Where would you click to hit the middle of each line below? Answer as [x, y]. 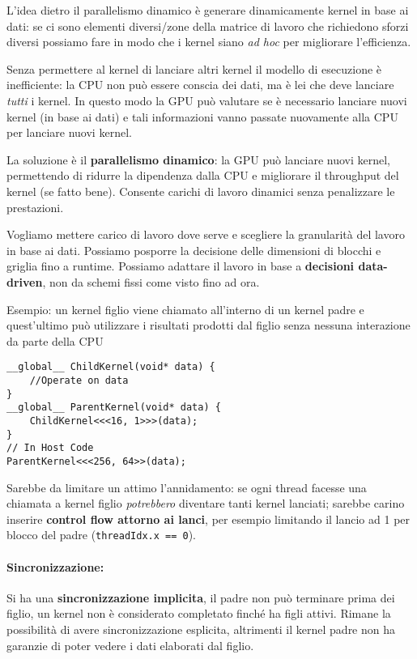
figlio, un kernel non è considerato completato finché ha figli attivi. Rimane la [199, 613]
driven [25, 281]
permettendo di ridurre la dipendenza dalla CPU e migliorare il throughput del [203, 175]
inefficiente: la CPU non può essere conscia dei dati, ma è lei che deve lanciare [200, 85]
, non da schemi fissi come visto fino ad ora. [151, 281]
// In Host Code [50, 448]
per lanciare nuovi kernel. [69, 132]
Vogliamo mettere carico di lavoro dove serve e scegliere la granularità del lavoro [206, 234]
